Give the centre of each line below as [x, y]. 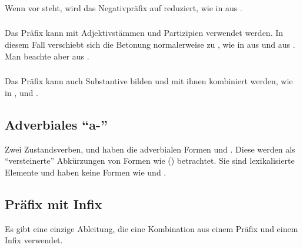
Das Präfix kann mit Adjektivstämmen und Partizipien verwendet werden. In [144, 33]
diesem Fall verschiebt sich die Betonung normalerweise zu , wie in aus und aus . [150, 44]
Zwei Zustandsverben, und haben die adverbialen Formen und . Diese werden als [150, 149]
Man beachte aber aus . [47, 56]
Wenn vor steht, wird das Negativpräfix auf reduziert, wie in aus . [124, 7]
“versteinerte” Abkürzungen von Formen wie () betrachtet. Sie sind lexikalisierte [150, 161]
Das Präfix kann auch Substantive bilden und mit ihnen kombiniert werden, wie [149, 81]
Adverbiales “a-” [56, 124]
